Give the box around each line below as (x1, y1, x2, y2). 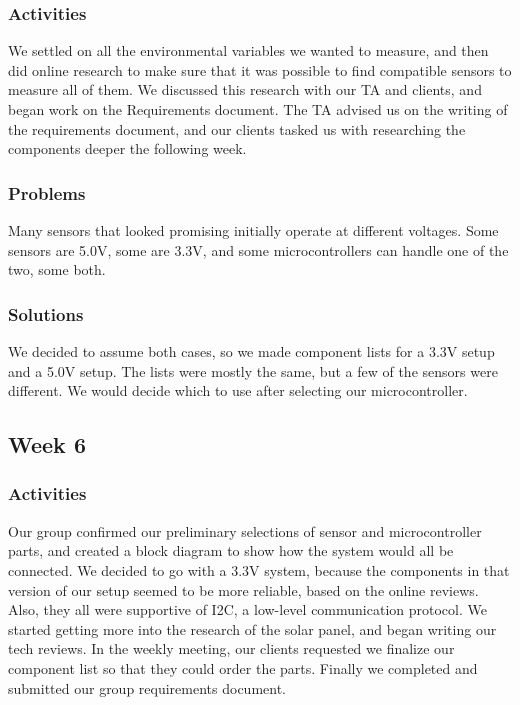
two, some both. (8, 259, 106, 280)
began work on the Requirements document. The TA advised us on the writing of (8, 99, 508, 119)
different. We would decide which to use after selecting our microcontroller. (8, 380, 468, 401)
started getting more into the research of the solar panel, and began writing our (8, 618, 497, 639)
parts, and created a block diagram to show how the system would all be (8, 540, 454, 561)
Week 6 (8, 429, 86, 460)
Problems (8, 180, 86, 205)
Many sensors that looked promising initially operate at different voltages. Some (8, 220, 499, 240)
